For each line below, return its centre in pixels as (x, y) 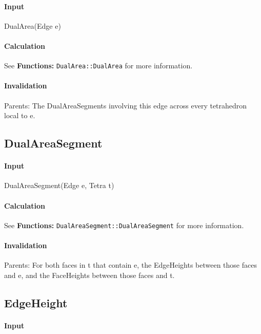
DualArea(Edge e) (33, 25)
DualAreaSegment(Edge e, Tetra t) (59, 185)
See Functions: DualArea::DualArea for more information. (98, 66)
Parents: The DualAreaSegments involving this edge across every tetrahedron (126, 105)
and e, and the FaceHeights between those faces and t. (89, 275)
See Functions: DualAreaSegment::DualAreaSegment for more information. (124, 225)
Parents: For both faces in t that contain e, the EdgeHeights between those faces (130, 265)
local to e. (20, 115)
